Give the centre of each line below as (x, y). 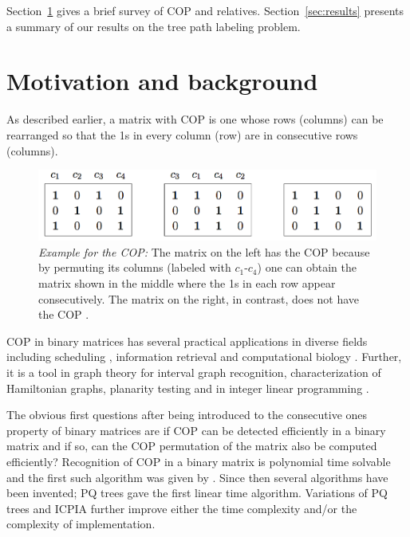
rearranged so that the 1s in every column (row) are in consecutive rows (182, 134)
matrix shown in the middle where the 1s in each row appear (187, 283)
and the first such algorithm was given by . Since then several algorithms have (197, 477)
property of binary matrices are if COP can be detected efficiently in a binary (196, 430)
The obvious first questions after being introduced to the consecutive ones (187, 415)
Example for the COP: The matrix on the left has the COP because (204, 251)
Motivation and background (162, 81)
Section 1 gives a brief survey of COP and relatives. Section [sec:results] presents (205, 10)
